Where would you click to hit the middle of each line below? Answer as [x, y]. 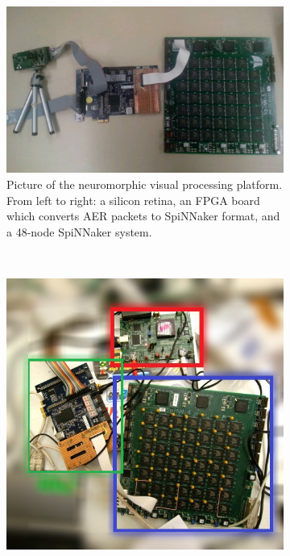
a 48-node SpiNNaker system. [79, 231]
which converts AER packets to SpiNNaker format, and [143, 216]
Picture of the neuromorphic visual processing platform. [145, 184]
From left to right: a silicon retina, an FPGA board [133, 200]
